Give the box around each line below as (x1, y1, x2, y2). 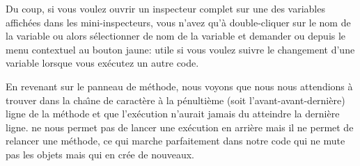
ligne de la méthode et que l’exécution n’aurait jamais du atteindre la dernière (6, 106, 340, 121)
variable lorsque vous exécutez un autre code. (6, 56, 199, 70)
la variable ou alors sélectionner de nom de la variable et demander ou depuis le (6, 28, 346, 43)
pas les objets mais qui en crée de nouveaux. (6, 147, 194, 161)
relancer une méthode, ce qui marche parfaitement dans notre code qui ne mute (6, 133, 345, 148)
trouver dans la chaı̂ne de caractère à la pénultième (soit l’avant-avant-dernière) (6, 92, 345, 107)
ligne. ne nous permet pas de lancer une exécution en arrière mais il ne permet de (6, 119, 354, 134)
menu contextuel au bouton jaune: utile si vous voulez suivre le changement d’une (6, 42, 355, 56)
